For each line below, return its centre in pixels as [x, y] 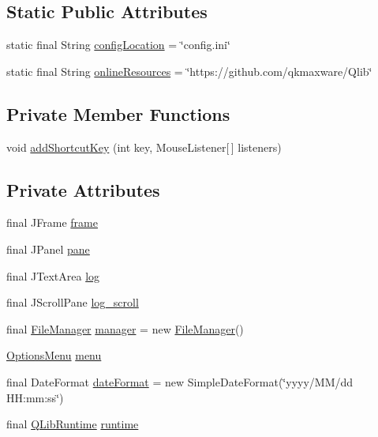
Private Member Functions [118, 113]
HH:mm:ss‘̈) [35, 397]
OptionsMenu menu [54, 355]
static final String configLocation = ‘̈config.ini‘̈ [118, 45]
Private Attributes [83, 189]
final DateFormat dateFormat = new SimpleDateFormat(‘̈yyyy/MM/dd [180, 381]
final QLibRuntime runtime [73, 424]
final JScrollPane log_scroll [73, 302]
